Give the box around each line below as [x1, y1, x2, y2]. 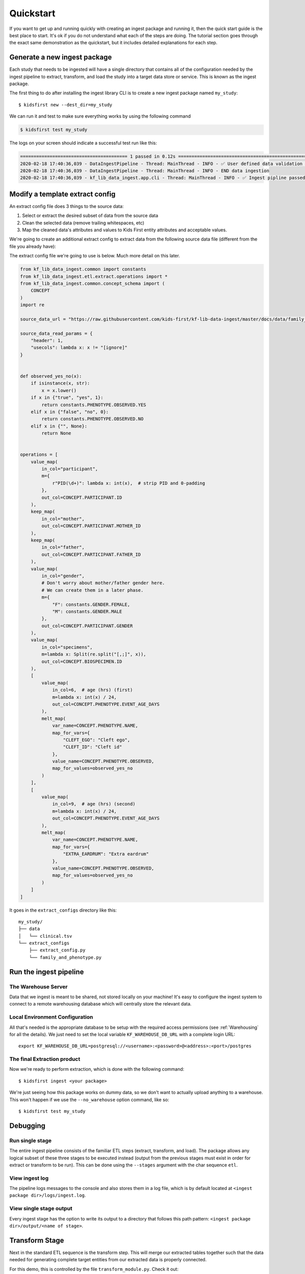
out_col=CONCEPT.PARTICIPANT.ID [41, 494, 122, 500]
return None [41, 431, 71, 436]
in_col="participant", [41, 466, 99, 472]
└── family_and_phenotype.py [28, 954, 102, 960]
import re [20, 302, 45, 308]
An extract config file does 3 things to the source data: [9, 203, 124, 209]
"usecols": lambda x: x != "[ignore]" [30, 344, 128, 351]
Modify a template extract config [9, 190, 116, 198]
